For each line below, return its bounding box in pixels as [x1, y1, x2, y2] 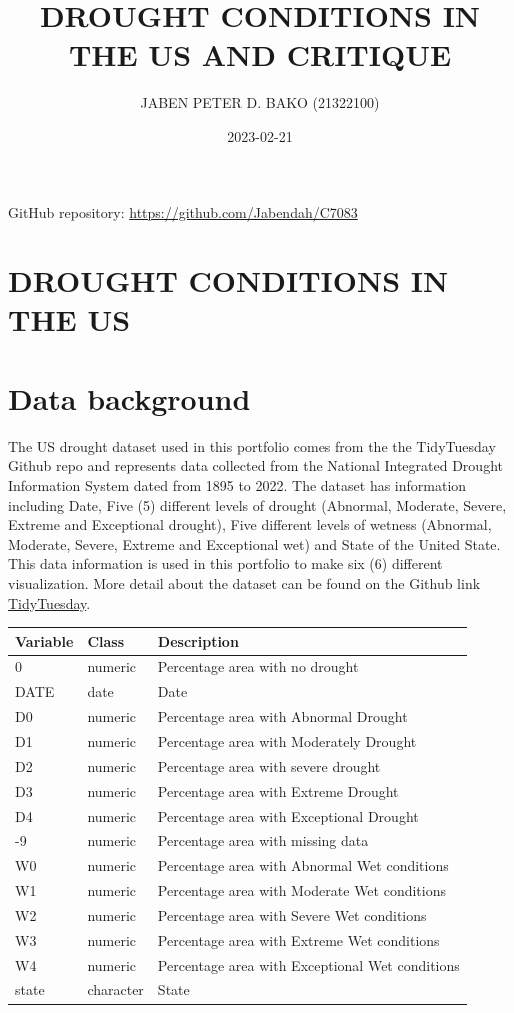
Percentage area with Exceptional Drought [157, 805, 419, 826]
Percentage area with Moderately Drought [157, 731, 417, 751]
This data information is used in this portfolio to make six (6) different [8, 553, 443, 574]
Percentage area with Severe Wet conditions [157, 904, 427, 925]
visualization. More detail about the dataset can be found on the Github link [8, 572, 481, 593]
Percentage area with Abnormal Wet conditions [157, 855, 449, 876]
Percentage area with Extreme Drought [157, 780, 399, 801]
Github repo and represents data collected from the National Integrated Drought [8, 455, 503, 476]
